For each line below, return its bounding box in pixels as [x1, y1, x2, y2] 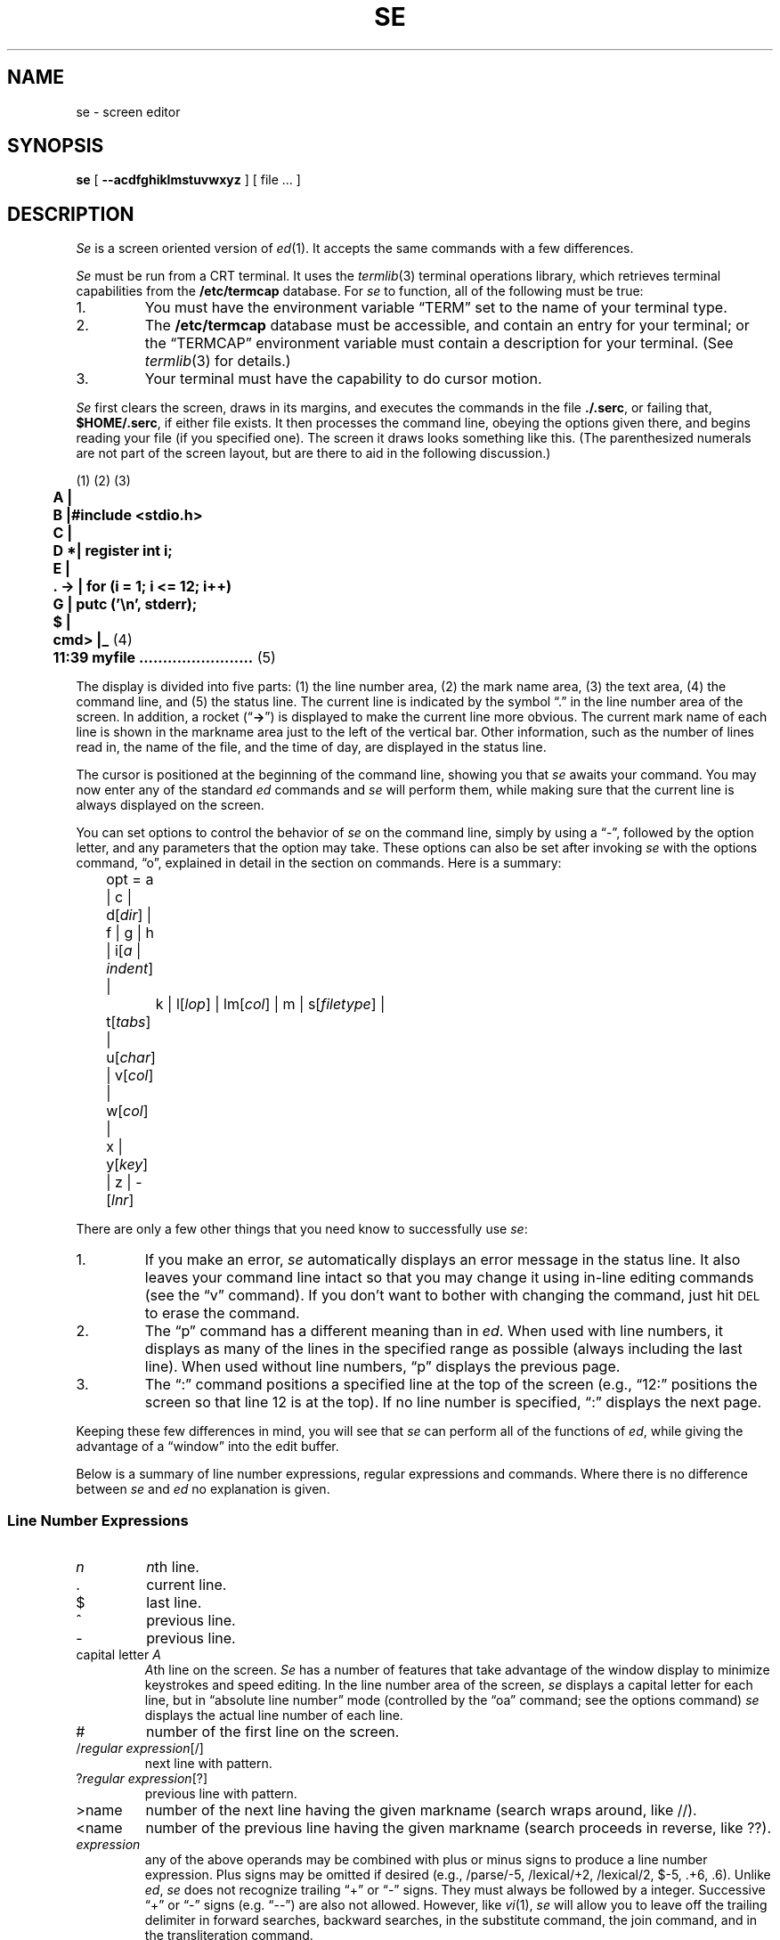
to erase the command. [144, 1304, 300, 1323]
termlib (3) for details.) [144, 352, 291, 371]
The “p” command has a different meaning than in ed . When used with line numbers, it [144, 1322, 723, 1341]
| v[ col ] [106, 1066, 154, 1085]
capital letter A [76, 1647, 161, 1663]
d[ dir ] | [106, 906, 152, 925]
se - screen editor [76, 103, 181, 119]
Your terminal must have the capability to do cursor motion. [144, 370, 542, 388]
